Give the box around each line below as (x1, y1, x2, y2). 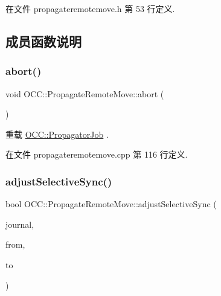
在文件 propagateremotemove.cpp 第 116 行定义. (5, 148, 188, 161)
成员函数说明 (5, 31, 82, 50)
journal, (5, 217, 34, 230)
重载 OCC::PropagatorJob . (5, 127, 109, 140)
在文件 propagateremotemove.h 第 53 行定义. (5, 2, 175, 14)
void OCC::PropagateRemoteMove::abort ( (5, 87, 164, 100)
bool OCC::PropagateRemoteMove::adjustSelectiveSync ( (5, 198, 217, 210)
